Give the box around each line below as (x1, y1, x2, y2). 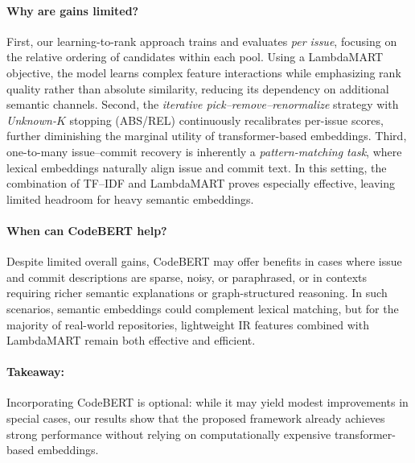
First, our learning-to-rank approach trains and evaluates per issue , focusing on (6, 32, 397, 49)
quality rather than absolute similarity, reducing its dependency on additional (6, 80, 389, 97)
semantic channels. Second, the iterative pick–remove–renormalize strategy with (6, 96, 399, 113)
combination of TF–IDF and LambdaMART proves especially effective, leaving (6, 175, 395, 192)
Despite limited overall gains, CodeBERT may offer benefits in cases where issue (6, 253, 402, 270)
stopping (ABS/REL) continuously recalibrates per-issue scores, (69, 111, 384, 128)
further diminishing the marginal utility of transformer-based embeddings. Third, (6, 127, 407, 144)
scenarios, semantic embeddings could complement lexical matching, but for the (6, 300, 399, 316)
